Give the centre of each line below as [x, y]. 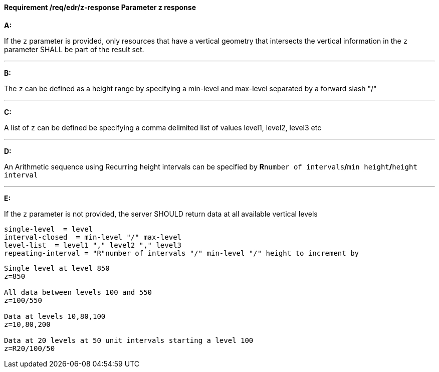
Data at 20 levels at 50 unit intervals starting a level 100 [129, 340]
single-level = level [49, 229]
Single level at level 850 [57, 268]
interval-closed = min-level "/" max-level [93, 237]
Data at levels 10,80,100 [55, 316]
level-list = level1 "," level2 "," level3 [93, 245]
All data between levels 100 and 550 [78, 292]
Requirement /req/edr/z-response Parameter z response [100, 7]
